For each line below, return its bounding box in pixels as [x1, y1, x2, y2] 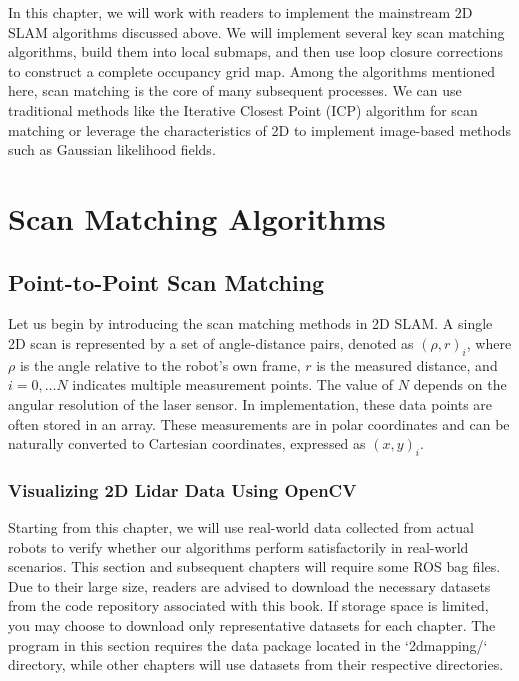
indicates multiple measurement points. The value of [72, 374, 394, 395]
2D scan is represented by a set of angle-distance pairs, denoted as [8, 332, 414, 353]
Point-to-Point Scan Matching [8, 266, 325, 297]
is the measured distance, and [316, 354, 498, 375]
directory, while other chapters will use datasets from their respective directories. [8, 654, 504, 675]
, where [466, 332, 512, 353]
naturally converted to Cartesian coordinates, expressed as [8, 433, 366, 454]
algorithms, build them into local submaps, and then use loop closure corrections [8, 41, 503, 62]
